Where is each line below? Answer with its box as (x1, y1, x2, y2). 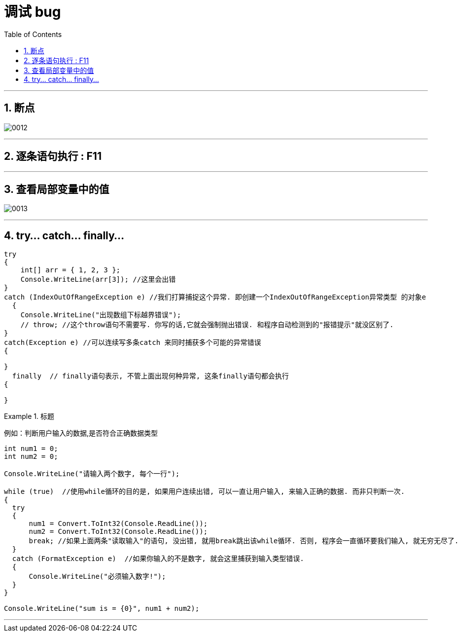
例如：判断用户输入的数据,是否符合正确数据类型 (4, 429, 158, 438)
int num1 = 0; (4, 445, 58, 453)
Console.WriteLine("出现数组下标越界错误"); (20, 311, 181, 319)
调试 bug (4, 3, 61, 20)
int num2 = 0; (4, 452, 58, 461)
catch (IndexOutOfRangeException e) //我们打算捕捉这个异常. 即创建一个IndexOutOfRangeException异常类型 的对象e (4, 293, 426, 301)
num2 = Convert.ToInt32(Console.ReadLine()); (29, 527, 208, 536)
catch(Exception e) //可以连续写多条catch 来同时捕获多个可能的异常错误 (4, 338, 261, 347)
